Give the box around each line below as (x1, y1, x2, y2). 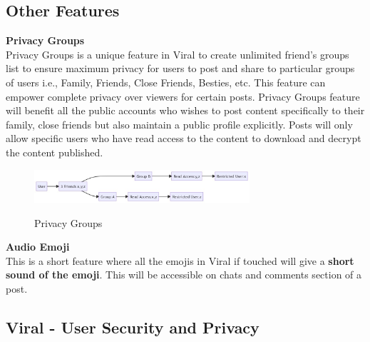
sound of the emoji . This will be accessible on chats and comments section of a (6, 267, 362, 282)
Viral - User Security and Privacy (6, 316, 259, 338)
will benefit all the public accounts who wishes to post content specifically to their (6, 103, 365, 118)
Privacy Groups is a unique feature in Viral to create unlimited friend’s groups (6, 46, 349, 61)
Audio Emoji (6, 239, 70, 254)
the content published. (6, 144, 103, 159)
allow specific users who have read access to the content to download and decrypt (6, 131, 361, 146)
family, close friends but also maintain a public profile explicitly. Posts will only (6, 116, 353, 131)
